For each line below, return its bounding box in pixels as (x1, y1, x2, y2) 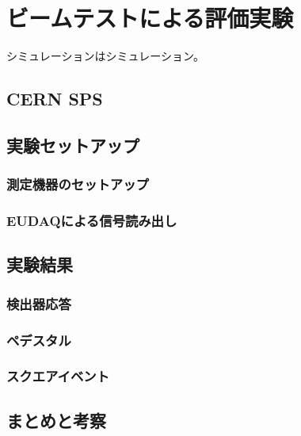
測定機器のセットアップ (6, 174, 149, 194)
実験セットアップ (6, 132, 139, 157)
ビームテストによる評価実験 (6, 2, 294, 34)
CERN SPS (6, 86, 103, 111)
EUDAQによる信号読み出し (6, 211, 177, 231)
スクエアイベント (6, 366, 110, 386)
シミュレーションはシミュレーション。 (6, 48, 205, 64)
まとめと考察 (6, 407, 106, 432)
